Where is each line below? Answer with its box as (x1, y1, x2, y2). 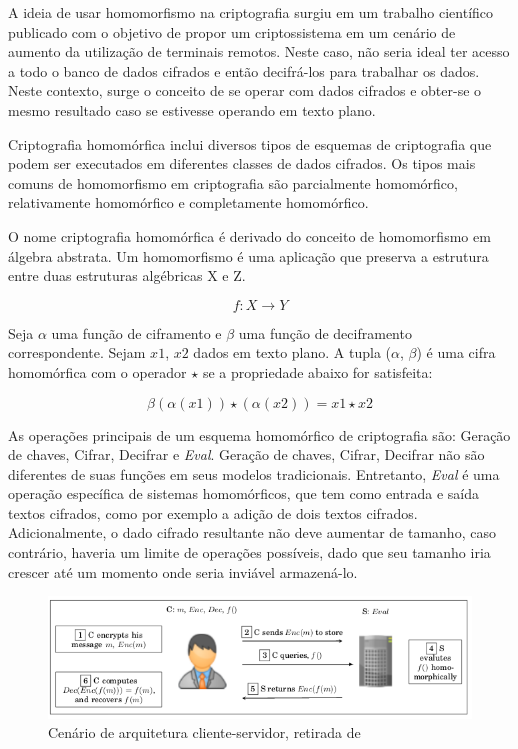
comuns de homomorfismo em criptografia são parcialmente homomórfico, (8, 172, 458, 193)
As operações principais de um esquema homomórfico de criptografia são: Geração (8, 424, 511, 445)
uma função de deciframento (238, 322, 412, 343)
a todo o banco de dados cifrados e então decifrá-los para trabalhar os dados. (8, 60, 480, 81)
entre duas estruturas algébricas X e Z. (8, 265, 246, 286)
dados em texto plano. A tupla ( (193, 342, 392, 363)
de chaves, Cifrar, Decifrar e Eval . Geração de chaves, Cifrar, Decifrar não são (8, 444, 485, 465)
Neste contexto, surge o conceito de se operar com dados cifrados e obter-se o (8, 80, 482, 101)
